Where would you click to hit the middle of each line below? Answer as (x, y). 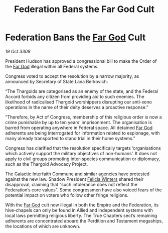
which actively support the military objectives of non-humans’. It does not (81, 153)
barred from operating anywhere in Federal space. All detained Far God (79, 128)
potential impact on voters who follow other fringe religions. (67, 195)
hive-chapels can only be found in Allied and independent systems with (79, 210)
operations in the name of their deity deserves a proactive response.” (77, 107)
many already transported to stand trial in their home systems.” (70, 138)
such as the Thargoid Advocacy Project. (47, 164)
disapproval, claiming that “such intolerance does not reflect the (71, 184)
